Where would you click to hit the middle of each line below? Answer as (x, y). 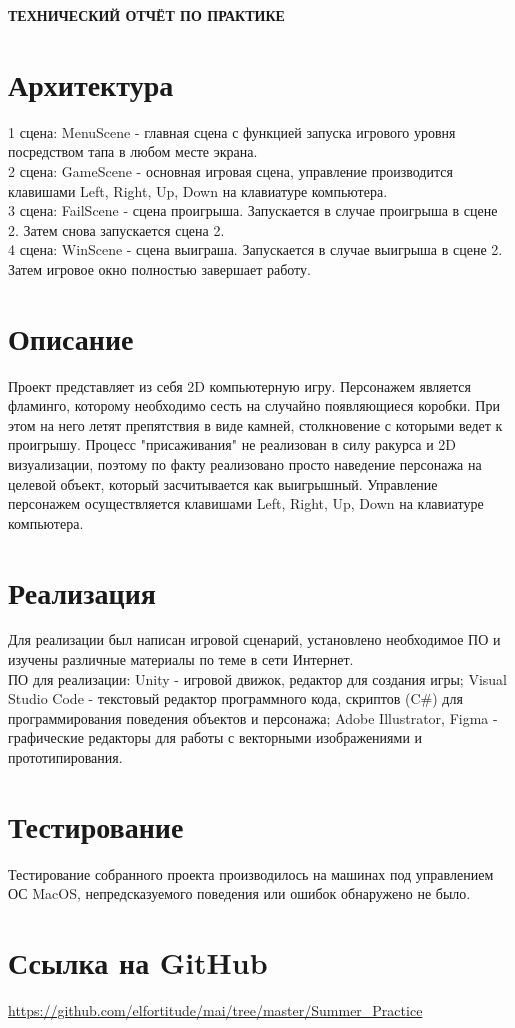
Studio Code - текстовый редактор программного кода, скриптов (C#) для (235, 698)
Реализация (82, 591)
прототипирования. (65, 757)
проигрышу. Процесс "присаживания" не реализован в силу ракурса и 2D (232, 444)
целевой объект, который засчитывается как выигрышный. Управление (223, 483)
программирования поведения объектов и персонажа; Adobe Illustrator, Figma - (253, 717)
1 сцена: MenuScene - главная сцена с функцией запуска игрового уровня (232, 131)
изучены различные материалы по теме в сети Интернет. (181, 659)
